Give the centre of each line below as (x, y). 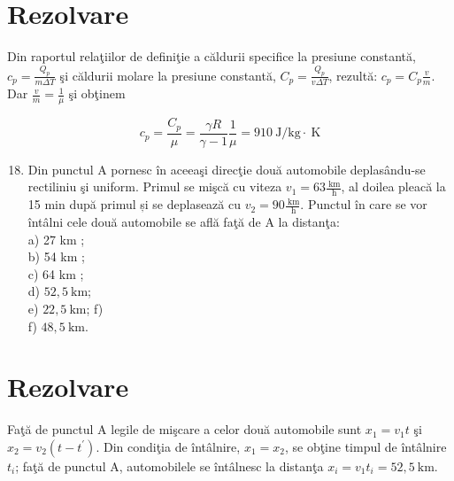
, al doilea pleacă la (393, 186)
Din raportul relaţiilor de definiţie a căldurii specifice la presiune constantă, (212, 56)
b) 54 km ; (56, 256)
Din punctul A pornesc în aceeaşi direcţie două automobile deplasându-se (227, 169)
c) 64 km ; (56, 273)
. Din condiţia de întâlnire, (168, 446)
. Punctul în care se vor (364, 204)
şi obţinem (97, 93)
